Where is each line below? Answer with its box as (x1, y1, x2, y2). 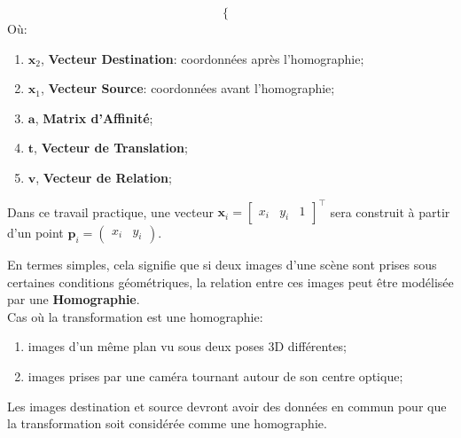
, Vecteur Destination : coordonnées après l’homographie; (40, 49, 364, 67)
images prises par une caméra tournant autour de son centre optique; (27, 367, 403, 386)
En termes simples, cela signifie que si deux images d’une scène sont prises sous (7, 255, 437, 274)
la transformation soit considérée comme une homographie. (7, 414, 327, 433)
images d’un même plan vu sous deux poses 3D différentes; (27, 337, 348, 356)
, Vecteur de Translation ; (34, 138, 188, 157)
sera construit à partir (330, 202, 450, 221)
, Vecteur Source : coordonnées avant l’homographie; (40, 79, 335, 98)
